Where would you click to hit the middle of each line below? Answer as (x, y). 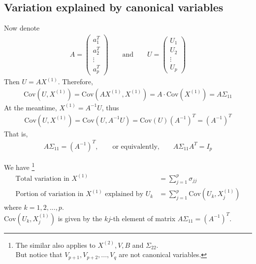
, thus (110, 107)
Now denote (22, 28)
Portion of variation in (49, 194)
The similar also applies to (55, 245)
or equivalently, (136, 147)
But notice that (39, 254)
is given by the (80, 218)
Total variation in (42, 179)
